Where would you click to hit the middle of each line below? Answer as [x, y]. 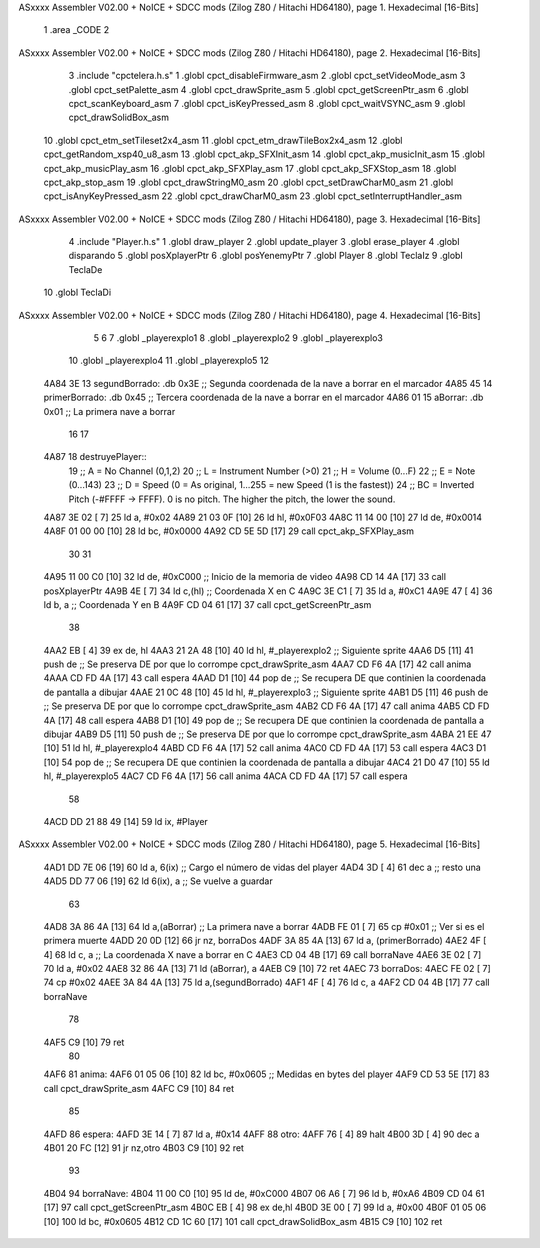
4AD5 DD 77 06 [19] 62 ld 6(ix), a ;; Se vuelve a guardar [158, 881]
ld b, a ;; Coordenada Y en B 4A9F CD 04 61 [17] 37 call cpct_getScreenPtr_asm [207, 604]
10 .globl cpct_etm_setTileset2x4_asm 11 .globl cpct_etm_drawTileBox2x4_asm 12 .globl [223, 140]
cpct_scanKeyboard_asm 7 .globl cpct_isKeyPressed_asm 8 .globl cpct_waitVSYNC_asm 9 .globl [267, 103]
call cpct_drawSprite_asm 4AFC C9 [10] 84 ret [139, 1088]
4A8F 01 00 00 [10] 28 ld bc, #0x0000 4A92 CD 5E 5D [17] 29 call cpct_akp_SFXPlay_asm [229, 531]
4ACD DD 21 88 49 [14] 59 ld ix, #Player [126, 821]
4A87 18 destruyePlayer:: [95, 457]
